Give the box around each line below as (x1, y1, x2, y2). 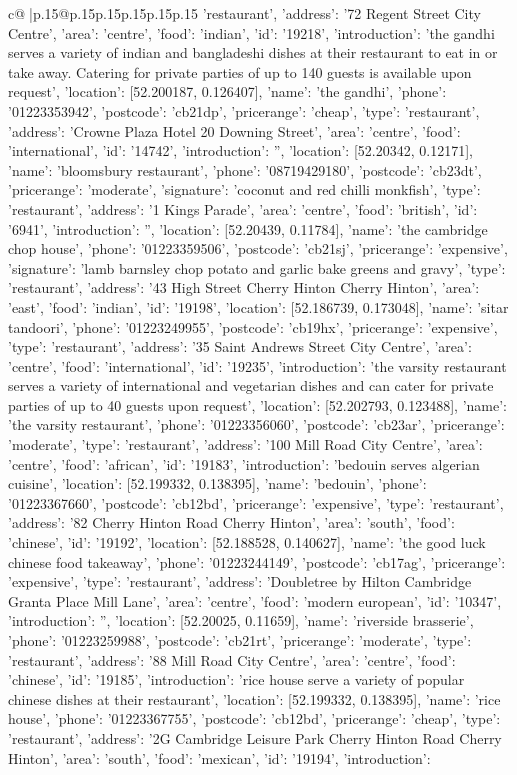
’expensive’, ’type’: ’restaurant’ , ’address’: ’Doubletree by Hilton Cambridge (8, 571, 472, 592)
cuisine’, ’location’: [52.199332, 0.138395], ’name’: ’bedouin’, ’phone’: (8, 473, 427, 494)
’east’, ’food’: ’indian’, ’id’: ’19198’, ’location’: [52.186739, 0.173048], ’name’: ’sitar (8, 296, 509, 317)
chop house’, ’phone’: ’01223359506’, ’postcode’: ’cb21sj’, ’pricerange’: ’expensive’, (8, 238, 508, 259)
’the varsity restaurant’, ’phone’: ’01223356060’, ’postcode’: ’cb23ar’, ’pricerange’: (8, 414, 505, 435)
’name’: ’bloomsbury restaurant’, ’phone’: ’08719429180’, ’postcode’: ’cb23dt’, (8, 159, 482, 180)
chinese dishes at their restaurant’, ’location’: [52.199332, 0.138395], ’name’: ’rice (8, 688, 501, 709)
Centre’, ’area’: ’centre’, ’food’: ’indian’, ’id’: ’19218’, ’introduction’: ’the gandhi (8, 22, 495, 43)
